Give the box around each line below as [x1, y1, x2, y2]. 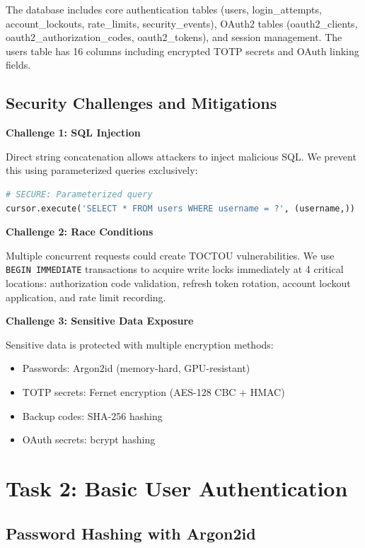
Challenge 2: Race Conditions [6, 224, 153, 239]
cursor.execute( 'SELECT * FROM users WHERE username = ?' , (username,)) [6, 203, 355, 214]
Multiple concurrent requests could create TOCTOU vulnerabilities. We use [6, 247, 335, 262]
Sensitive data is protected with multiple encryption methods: [6, 337, 274, 351]
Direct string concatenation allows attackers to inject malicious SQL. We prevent [6, 148, 357, 163]
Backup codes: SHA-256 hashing [22, 408, 163, 423]
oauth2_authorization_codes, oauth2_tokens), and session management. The [6, 30, 342, 45]
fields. [6, 57, 31, 72]
